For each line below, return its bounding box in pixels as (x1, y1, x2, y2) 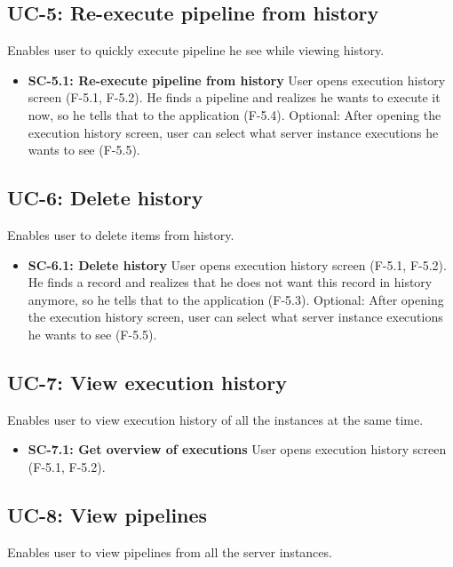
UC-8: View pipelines (7, 500, 208, 528)
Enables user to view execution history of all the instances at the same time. (7, 410, 424, 428)
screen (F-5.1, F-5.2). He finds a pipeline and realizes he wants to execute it (28, 88, 441, 107)
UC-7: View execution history (7, 368, 287, 395)
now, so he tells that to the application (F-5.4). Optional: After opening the (28, 105, 441, 124)
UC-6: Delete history (7, 184, 203, 212)
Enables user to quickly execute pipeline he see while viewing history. (7, 41, 385, 60)
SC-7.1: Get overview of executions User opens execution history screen (28, 440, 447, 459)
